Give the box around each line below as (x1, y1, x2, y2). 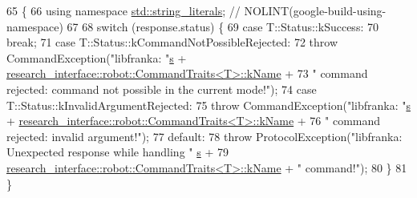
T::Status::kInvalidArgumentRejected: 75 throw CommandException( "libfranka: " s (6, 96, 411, 113)
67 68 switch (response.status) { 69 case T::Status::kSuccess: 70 (67, 18, 379, 34)
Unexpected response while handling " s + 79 (6, 143, 229, 160)
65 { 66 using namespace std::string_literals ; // (6, 2, 241, 18)
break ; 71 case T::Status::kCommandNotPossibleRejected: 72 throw (6, 34, 338, 51)
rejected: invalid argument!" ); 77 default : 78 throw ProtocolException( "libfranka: (6, 127, 403, 144)
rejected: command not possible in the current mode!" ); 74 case (6, 80, 317, 97)
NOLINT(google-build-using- (244, 2, 387, 18)
